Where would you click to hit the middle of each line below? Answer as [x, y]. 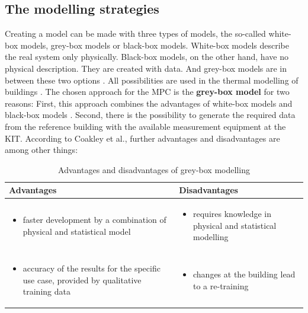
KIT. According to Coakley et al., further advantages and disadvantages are [142, 138]
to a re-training [221, 285]
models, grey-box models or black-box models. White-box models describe [155, 45]
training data [46, 291]
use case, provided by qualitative [82, 280]
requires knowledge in [232, 214]
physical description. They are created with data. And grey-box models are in [146, 68]
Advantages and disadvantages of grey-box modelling [154, 169]
